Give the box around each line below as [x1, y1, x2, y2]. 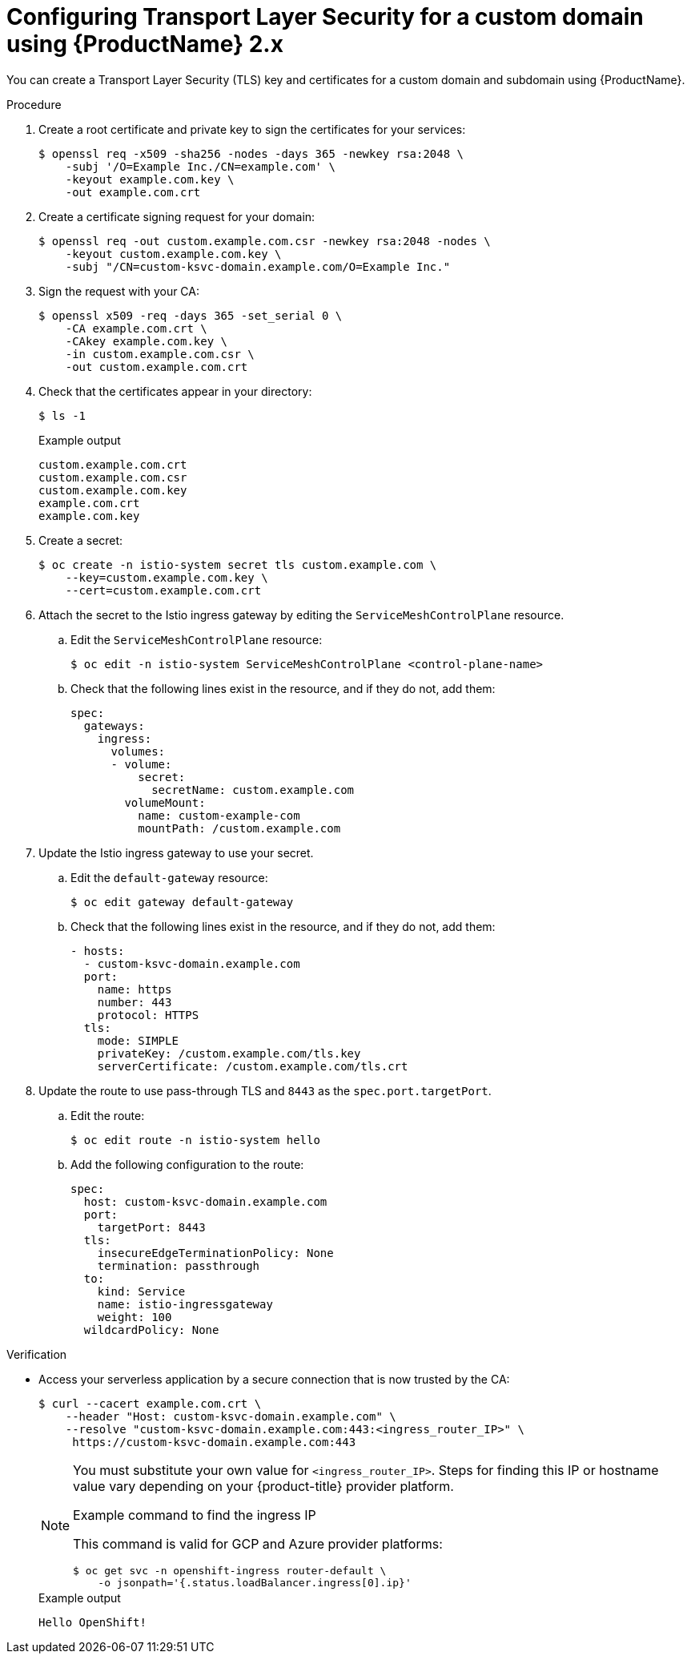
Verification [6, 1347, 67, 1361]
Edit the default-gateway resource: [70, 870, 268, 884]
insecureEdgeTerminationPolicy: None [97, 1246, 334, 1259]
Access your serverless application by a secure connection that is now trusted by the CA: [38, 1372, 510, 1386]
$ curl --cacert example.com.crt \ [38, 1396, 262, 1410]
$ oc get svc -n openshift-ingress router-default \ [73, 1564, 387, 1577]
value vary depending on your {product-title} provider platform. [73, 1477, 454, 1494]
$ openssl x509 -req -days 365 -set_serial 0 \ [38, 308, 343, 322]
